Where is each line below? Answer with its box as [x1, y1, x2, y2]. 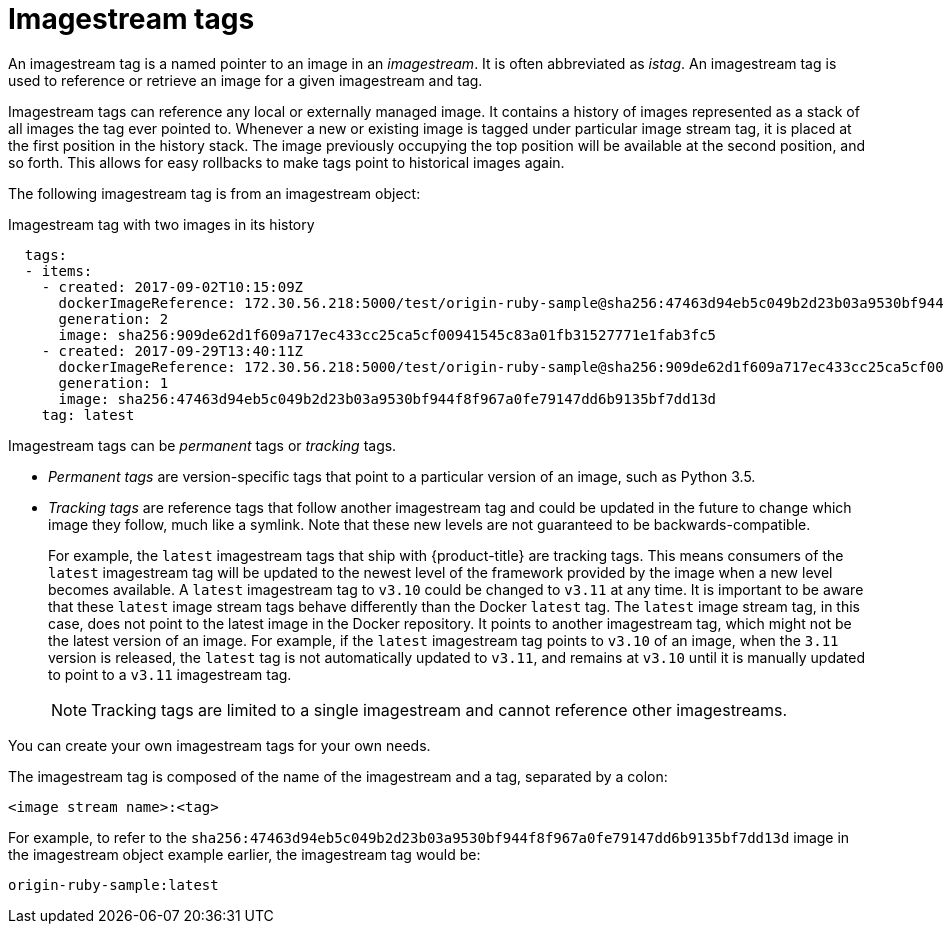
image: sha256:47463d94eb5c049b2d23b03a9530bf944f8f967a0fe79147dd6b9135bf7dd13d [58, 390, 717, 407]
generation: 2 [58, 310, 169, 327]
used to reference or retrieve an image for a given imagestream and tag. [8, 71, 483, 89]
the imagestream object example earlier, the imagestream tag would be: [8, 845, 481, 863]
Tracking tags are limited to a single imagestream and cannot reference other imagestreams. [91, 699, 788, 720]
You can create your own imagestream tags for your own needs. [8, 736, 431, 754]
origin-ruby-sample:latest [8, 876, 219, 893]
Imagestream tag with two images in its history [8, 215, 315, 233]
